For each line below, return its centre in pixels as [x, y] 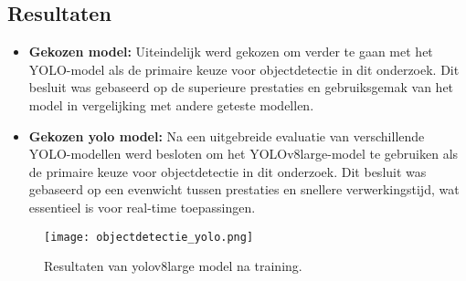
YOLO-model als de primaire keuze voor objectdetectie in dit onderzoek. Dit [244, 69]
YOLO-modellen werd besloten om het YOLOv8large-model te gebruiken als [244, 154]
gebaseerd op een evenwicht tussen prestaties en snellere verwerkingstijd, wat [244, 189]
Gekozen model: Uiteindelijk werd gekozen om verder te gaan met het [231, 52]
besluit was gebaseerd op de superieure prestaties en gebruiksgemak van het [241, 87]
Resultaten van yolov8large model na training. [173, 266]
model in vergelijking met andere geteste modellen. [171, 104]
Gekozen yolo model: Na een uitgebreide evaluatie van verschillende [227, 135]
